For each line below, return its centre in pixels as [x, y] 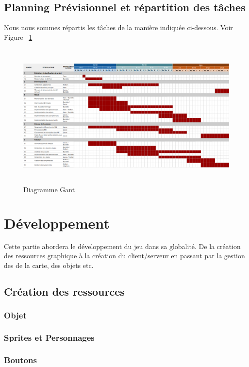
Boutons [20, 359]
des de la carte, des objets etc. [49, 265]
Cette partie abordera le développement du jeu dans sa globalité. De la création [122, 246]
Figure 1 [18, 37]
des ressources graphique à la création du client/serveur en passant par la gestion [124, 256]
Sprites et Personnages [49, 337]
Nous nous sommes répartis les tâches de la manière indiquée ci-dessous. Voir [118, 27]
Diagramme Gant [49, 189]
